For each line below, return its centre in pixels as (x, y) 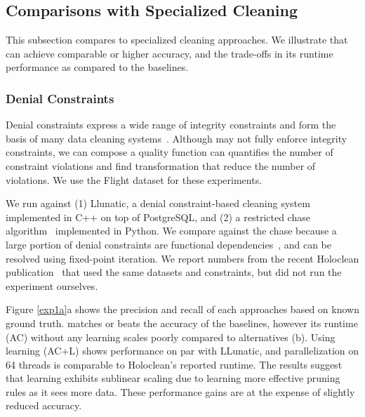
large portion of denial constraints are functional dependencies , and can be (168, 244)
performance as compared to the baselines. (97, 67)
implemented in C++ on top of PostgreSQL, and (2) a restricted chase (158, 217)
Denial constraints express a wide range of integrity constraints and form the (171, 125)
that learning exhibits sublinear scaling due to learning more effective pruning (173, 378)
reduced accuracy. (44, 405)
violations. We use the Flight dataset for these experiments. (134, 179)
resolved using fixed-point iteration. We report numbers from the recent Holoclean (182, 258)
